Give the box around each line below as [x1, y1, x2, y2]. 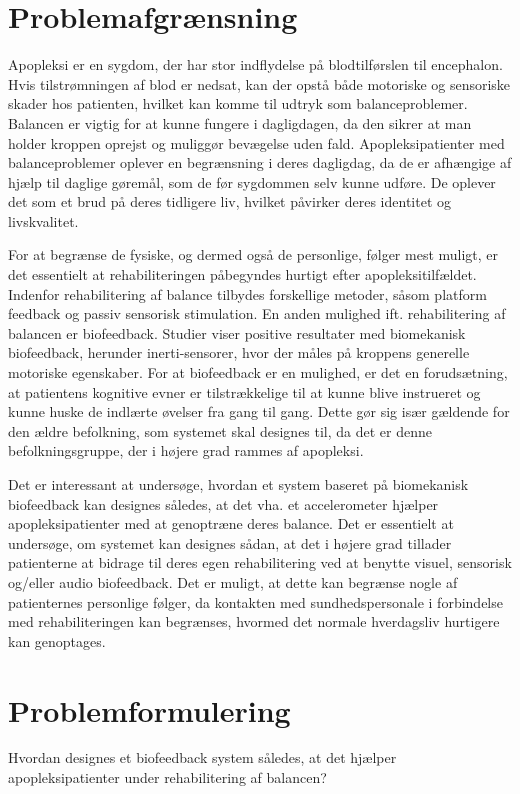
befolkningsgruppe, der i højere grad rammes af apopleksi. [8, 440, 364, 461]
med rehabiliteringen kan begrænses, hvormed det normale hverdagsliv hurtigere [8, 611, 500, 632]
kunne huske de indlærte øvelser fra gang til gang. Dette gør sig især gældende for [8, 401, 510, 422]
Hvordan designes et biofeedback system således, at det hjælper [8, 747, 397, 768]
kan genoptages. [8, 630, 106, 651]
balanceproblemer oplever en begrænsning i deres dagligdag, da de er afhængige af [8, 152, 512, 173]
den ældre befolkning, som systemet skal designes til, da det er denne [8, 420, 433, 441]
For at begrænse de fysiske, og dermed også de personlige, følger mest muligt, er [8, 244, 499, 265]
